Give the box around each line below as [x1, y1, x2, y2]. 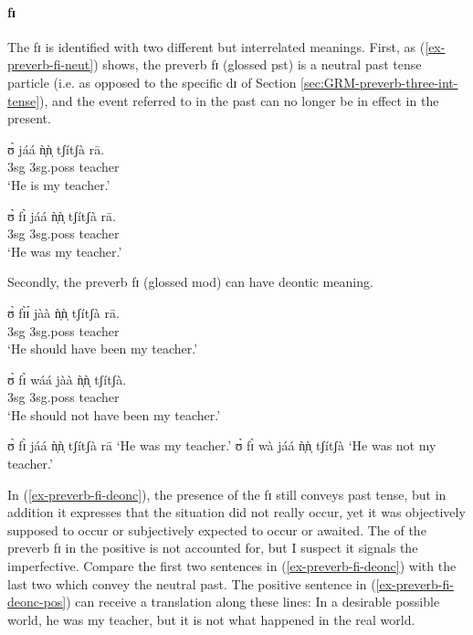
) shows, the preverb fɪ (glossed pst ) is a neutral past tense [93, 55, 422, 74]
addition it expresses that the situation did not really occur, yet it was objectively [7, 503, 466, 522]
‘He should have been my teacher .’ [7, 339, 198, 358]
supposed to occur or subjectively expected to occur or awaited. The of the [7, 520, 426, 539]
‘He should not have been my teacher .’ [7, 405, 221, 424]
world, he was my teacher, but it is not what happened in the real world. [7, 609, 415, 629]
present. [7, 109, 51, 128]
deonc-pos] [7, 592, 67, 611]
